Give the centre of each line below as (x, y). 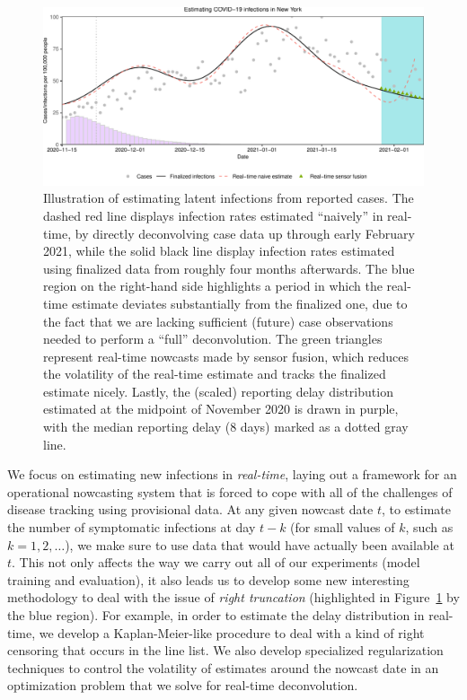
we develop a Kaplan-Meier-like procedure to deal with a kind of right (232, 632)
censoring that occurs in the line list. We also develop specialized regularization (225, 650)
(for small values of (343, 527)
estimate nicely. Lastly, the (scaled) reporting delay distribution (218, 391)
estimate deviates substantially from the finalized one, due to (239, 303)
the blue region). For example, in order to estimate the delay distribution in (216, 615)
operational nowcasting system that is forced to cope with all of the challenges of (230, 491)
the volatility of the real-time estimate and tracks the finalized (215, 374)
